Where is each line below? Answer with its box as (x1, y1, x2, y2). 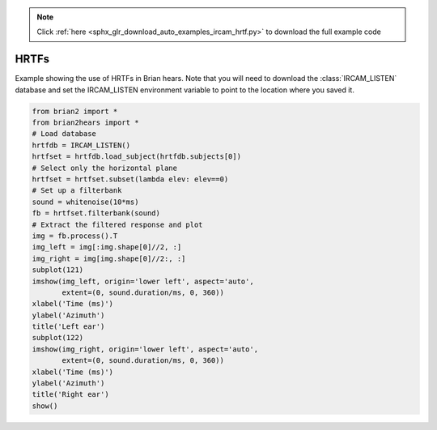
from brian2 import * (32, 106, 118, 116)
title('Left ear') (32, 322, 105, 331)
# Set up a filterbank (32, 186, 122, 195)
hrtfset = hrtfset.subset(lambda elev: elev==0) (32, 175, 229, 184)
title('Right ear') (32, 390, 109, 399)
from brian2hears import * (32, 118, 139, 127)
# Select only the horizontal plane (32, 163, 178, 172)
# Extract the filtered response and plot (32, 219, 203, 229)
